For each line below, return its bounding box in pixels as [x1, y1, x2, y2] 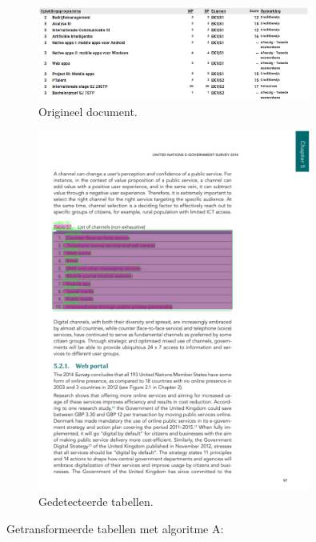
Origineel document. [38, 102, 138, 119]
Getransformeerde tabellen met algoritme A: [6, 520, 224, 536]
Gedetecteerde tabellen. [38, 493, 154, 510]
